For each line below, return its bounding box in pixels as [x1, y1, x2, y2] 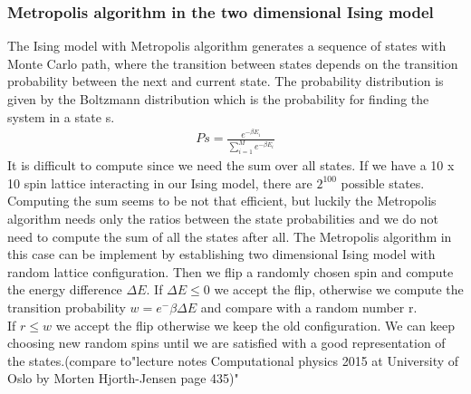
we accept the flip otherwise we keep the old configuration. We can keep [55, 315, 456, 334]
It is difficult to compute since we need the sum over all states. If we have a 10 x [7, 156, 455, 175]
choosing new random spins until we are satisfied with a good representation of [7, 333, 446, 352]
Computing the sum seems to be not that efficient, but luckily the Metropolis [7, 191, 437, 210]
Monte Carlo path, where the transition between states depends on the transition [7, 53, 458, 72]
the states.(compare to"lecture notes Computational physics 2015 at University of [7, 351, 459, 370]
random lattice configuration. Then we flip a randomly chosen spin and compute [7, 262, 454, 281]
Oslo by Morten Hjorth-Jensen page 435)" [7, 369, 239, 388]
